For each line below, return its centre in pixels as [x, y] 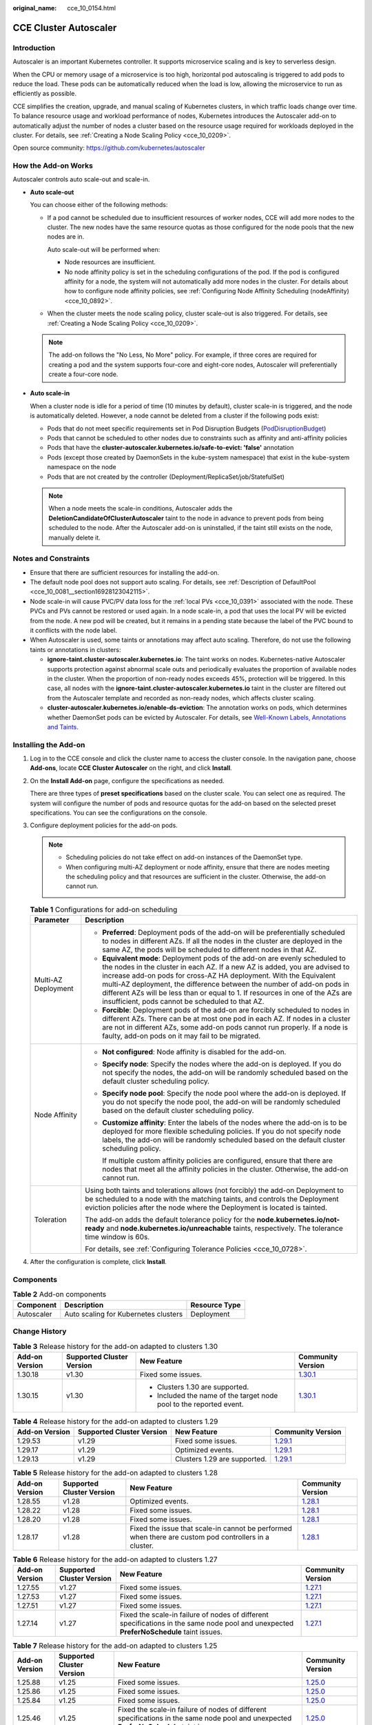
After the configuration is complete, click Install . [98, 1262]
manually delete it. [75, 538]
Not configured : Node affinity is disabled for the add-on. [194, 1052]
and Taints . [63, 727]
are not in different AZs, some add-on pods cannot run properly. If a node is [225, 1027]
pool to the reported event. [200, 1404]
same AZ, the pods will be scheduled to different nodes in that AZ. [209, 950]
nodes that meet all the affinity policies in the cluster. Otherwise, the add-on [225, 1170]
